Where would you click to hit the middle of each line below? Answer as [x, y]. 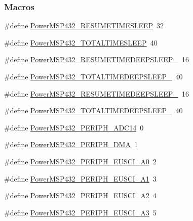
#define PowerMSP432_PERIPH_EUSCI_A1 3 [80, 178]
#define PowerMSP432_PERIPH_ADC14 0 [74, 127]
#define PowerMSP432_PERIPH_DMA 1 [71, 144]
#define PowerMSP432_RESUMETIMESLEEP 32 [84, 26]
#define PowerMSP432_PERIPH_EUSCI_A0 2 [80, 161]
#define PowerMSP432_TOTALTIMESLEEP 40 [81, 42]
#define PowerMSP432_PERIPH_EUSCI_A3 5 [80, 212]
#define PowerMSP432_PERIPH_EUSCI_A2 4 [80, 195]
